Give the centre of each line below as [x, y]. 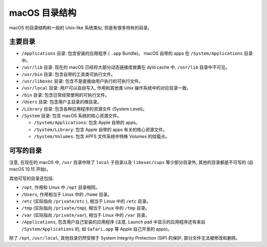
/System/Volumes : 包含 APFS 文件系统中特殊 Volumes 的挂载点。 [102, 136]
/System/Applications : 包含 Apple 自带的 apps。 [87, 123]
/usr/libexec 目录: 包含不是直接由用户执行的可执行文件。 [82, 81]
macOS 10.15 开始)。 [30, 169]
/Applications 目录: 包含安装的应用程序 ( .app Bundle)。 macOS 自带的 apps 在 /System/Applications [132, 53]
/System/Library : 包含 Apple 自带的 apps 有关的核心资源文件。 [101, 129]
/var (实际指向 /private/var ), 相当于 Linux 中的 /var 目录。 [86, 215]
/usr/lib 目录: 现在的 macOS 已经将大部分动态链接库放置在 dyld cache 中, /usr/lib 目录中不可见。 [126, 67]
